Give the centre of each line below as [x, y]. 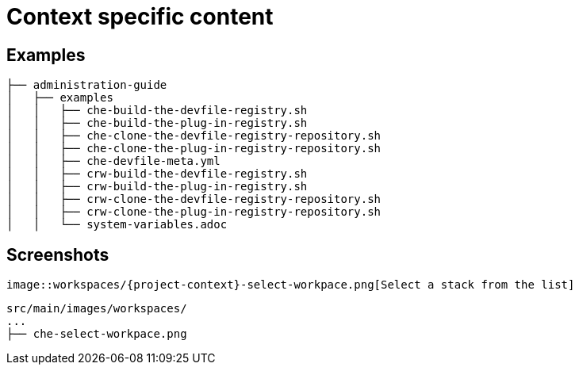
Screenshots [58, 254]
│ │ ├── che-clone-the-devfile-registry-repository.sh [194, 136]
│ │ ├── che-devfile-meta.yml [113, 161]
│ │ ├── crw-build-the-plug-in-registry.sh [157, 187]
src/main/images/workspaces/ [97, 309]
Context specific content [140, 17]
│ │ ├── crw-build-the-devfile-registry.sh [157, 174]
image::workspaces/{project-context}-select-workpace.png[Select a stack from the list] [291, 285]
